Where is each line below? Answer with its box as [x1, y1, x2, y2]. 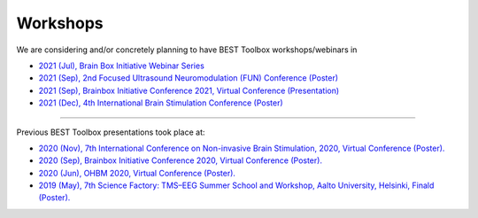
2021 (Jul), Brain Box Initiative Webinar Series [38, 60, 205, 71]
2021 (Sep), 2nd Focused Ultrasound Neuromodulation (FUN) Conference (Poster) [38, 73, 339, 83]
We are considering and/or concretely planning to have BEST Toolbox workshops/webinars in [16, 44, 358, 55]
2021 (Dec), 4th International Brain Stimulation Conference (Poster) [38, 97, 283, 108]
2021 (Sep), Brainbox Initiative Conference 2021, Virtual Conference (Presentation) [38, 85, 340, 96]
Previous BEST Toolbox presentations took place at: [16, 127, 205, 137]
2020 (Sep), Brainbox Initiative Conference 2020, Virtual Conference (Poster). [38, 155, 323, 166]
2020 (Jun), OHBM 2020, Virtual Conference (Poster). [38, 167, 236, 178]
